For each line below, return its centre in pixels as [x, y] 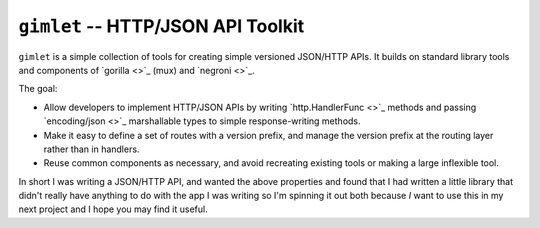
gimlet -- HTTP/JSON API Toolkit [161, 26]
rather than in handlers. [91, 149]
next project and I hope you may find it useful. [113, 209]
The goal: [38, 89]
